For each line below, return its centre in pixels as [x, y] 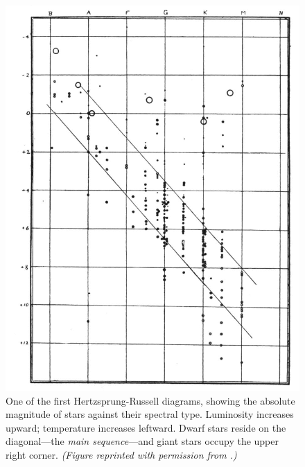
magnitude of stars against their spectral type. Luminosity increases [150, 414]
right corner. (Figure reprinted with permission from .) [121, 454]
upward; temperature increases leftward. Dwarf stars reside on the [146, 427]
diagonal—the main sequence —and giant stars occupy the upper [142, 441]
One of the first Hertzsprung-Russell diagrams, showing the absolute [150, 400]
